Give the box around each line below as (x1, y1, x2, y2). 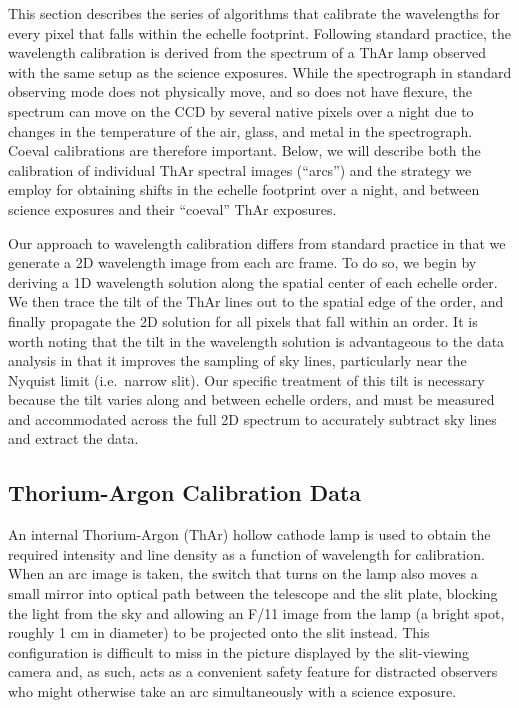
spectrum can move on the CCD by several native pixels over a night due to (8, 100, 474, 121)
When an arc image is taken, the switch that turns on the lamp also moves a (8, 563, 478, 584)
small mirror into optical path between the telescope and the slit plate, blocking (8, 583, 498, 604)
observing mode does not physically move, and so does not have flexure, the (8, 81, 473, 102)
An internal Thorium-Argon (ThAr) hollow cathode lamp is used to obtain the (8, 524, 491, 545)
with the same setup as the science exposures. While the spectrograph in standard (8, 61, 512, 82)
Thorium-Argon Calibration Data (8, 477, 362, 508)
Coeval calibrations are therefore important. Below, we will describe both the (8, 140, 481, 161)
